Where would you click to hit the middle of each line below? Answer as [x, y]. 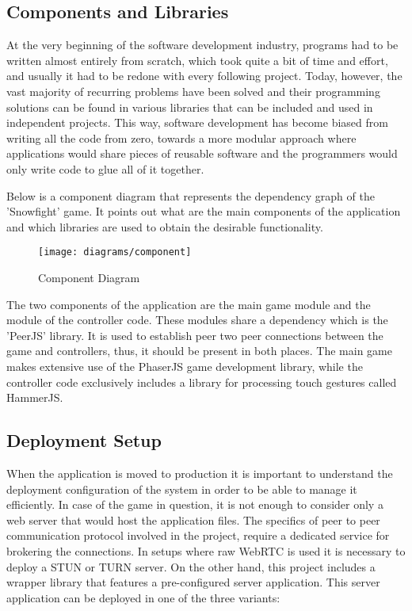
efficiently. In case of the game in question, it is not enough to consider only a [195, 504]
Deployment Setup [84, 440]
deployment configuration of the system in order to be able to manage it [182, 489]
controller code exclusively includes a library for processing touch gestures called [202, 382]
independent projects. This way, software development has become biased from [197, 122]
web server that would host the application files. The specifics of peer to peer [193, 519]
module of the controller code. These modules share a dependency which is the [197, 320]
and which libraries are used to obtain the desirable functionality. [165, 226]
